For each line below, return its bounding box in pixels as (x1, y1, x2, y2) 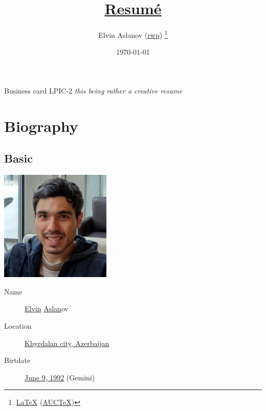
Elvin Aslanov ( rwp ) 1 (98, 28, 168, 40)
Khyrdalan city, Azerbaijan (25, 337, 109, 348)
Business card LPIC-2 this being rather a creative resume (4, 85, 183, 96)
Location (4, 320, 32, 331)
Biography (4, 115, 78, 136)
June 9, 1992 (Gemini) (25, 372, 95, 382)
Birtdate (4, 355, 31, 366)
